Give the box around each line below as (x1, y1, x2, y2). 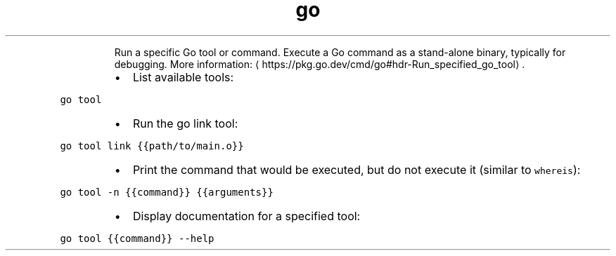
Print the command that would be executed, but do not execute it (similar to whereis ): (132, 162, 581, 177)
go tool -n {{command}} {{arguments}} (60, 186, 274, 198)
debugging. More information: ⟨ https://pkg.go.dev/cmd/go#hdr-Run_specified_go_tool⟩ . (114, 58, 525, 70)
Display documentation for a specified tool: (132, 208, 361, 223)
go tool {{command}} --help (60, 232, 214, 244)
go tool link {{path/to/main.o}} (60, 140, 244, 151)
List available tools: (132, 69, 234, 84)
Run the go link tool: (132, 116, 238, 130)
